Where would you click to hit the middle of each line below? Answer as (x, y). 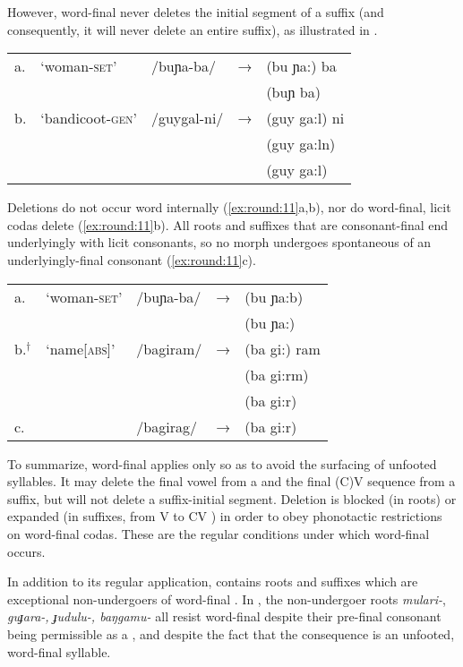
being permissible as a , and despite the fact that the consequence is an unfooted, (231, 633)
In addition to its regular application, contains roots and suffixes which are (213, 581)
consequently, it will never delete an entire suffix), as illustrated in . (193, 29)
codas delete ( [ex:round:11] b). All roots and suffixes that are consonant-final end (228, 224)
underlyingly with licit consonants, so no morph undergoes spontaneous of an (219, 242)
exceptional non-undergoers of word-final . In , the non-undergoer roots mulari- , (227, 599)
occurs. (26, 551)
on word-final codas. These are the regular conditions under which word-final (219, 533)
